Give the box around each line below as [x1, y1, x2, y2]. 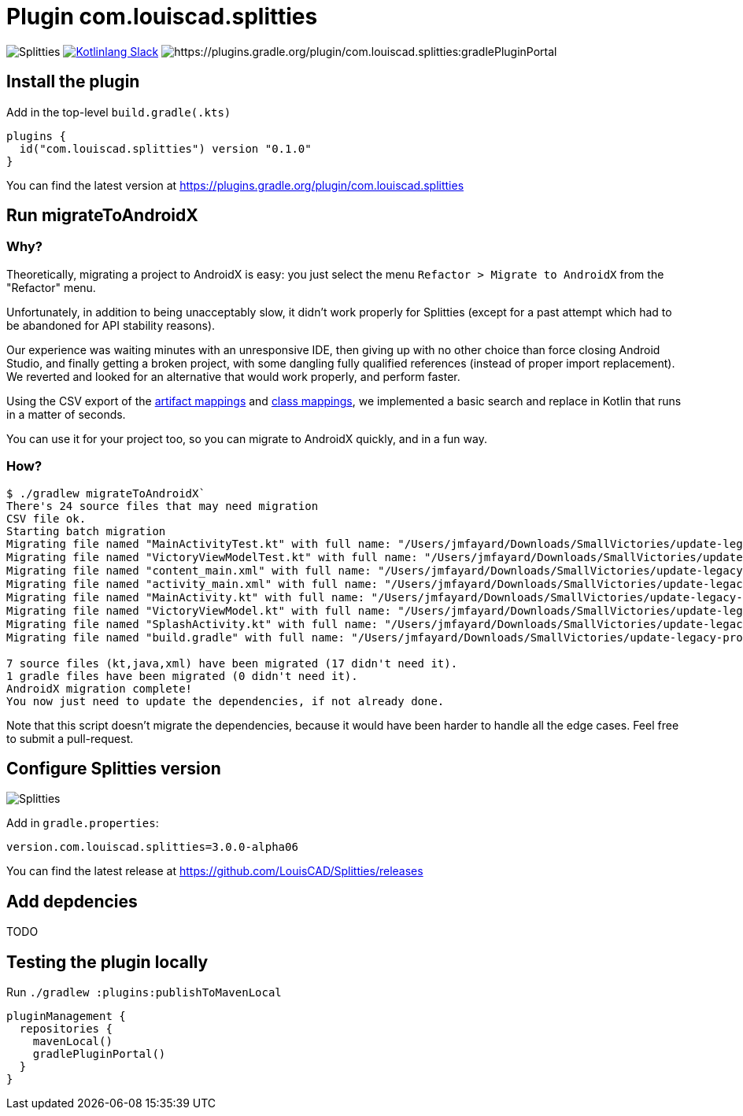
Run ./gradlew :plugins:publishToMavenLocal [6, 985, 282, 1000]
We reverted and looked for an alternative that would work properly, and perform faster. [6, 369, 460, 383]
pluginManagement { [6, 1010, 126, 1023]
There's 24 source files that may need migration [6, 499, 319, 512]
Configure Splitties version [6, 758, 221, 778]
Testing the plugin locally [6, 952, 209, 972]
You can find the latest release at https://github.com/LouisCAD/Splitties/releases [6, 864, 423, 878]
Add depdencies [6, 891, 138, 911]
